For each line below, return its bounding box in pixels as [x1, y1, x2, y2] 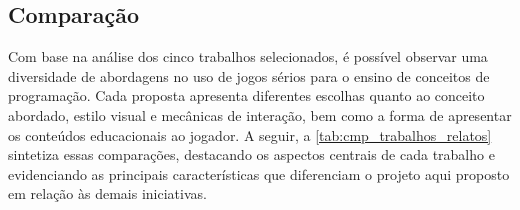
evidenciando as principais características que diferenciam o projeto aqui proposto [8, 163, 510, 184]
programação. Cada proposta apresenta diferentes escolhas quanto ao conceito [8, 85, 485, 106]
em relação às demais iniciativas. [8, 183, 207, 204]
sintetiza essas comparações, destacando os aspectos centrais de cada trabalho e [8, 144, 495, 165]
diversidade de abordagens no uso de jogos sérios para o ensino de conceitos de [8, 65, 490, 86]
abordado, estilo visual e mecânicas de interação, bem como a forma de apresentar [8, 104, 512, 125]
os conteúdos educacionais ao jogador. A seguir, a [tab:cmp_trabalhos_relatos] [8, 124, 492, 145]
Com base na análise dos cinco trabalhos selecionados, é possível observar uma [8, 46, 488, 67]
